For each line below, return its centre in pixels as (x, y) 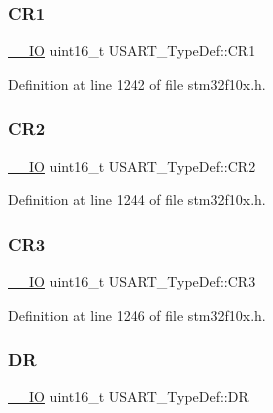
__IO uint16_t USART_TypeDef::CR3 (132, 281)
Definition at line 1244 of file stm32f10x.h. (137, 199)
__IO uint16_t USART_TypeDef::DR (128, 396)
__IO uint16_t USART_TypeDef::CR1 (132, 50)
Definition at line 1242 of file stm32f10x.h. (137, 83)
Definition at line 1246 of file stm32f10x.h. (137, 314)
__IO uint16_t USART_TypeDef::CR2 (132, 165)
